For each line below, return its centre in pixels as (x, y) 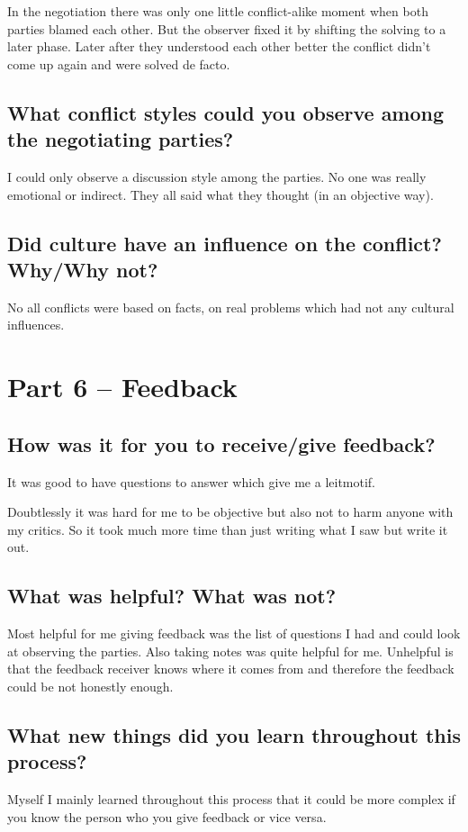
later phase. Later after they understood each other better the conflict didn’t (219, 46)
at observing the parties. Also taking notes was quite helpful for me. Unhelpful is (230, 651)
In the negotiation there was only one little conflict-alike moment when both (218, 11)
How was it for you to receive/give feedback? (221, 443)
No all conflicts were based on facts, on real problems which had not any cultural (231, 307)
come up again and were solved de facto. (119, 63)
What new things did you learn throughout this (234, 734)
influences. (36, 325)
